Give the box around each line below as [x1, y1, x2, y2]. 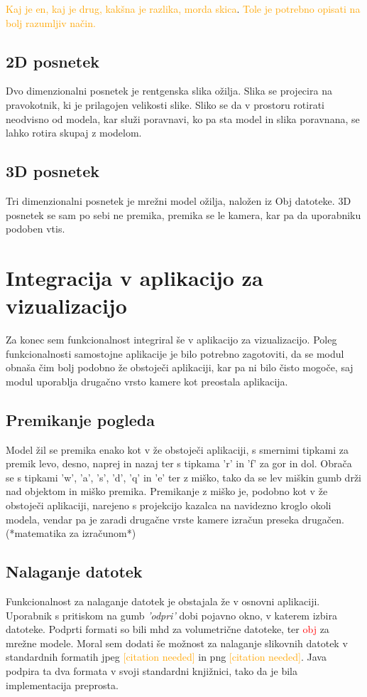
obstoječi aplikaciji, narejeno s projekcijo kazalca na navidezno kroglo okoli [6, 498, 332, 513]
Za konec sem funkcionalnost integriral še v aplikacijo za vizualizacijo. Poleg [6, 332, 337, 347]
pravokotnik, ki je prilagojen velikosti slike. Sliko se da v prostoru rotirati [6, 97, 324, 112]
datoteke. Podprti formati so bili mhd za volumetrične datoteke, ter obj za [6, 622, 329, 637]
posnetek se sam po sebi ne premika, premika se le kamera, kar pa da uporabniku [6, 207, 361, 222]
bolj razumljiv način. [6, 15, 96, 30]
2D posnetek [6, 50, 100, 72]
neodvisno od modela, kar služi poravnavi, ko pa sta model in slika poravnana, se [6, 111, 360, 126]
